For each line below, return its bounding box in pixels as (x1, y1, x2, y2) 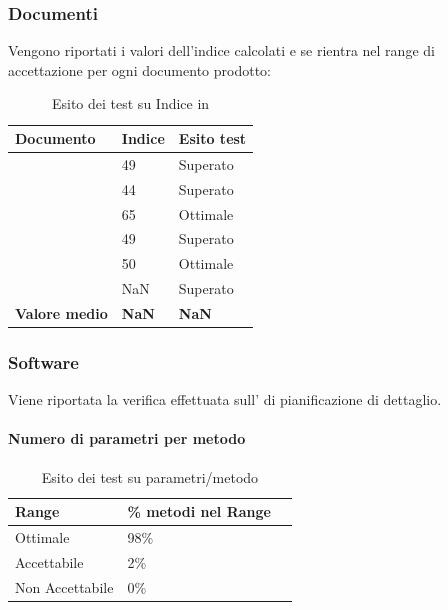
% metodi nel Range (127, 501, 271, 522)
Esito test (178, 128, 247, 148)
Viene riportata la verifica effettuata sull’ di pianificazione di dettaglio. (8, 389, 442, 410)
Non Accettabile (15, 576, 114, 597)
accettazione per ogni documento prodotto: (8, 59, 271, 80)
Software (8, 349, 79, 374)
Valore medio (15, 302, 108, 323)
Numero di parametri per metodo (8, 428, 246, 449)
